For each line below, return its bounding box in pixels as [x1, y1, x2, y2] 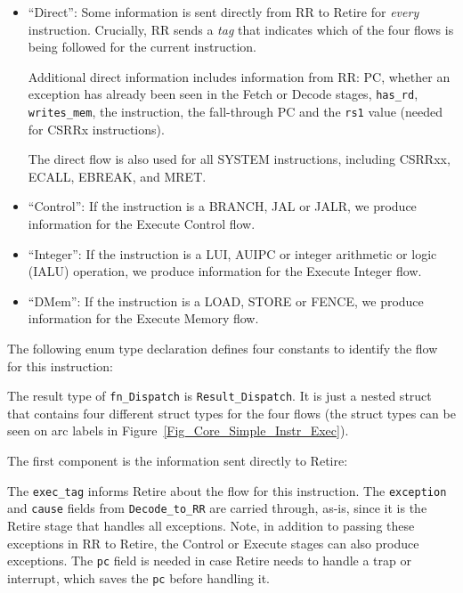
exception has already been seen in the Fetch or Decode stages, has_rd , [28, 85, 418, 103]
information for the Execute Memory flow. [28, 309, 259, 328]
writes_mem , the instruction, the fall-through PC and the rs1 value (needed [28, 102, 443, 121]
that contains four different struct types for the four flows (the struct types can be [7, 403, 456, 422]
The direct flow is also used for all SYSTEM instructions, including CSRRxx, [28, 150, 451, 168]
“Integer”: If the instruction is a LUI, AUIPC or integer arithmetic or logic [28, 244, 437, 263]
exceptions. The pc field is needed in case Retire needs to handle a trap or [7, 551, 411, 570]
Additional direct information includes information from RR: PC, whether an [28, 67, 451, 85]
